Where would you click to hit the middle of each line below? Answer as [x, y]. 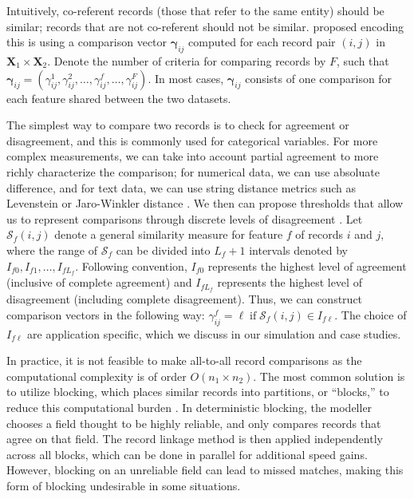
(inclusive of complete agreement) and [99, 282]
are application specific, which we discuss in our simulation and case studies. [214, 333]
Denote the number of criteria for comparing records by [190, 60]
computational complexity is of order [97, 376]
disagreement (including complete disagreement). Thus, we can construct [185, 299]
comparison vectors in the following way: [106, 314]
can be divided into [163, 249]
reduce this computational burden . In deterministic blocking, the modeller [189, 407]
